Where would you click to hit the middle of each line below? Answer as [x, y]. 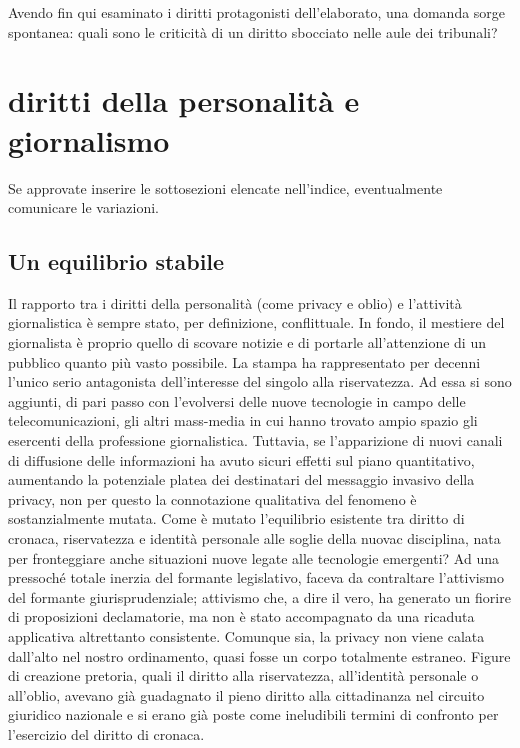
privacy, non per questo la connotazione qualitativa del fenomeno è [212, 498]
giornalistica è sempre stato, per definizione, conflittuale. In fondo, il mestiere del [256, 322]
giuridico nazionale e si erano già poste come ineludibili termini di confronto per [253, 714]
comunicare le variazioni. [83, 207]
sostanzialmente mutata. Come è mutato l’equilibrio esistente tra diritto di [236, 518]
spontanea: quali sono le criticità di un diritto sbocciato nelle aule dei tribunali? [253, 31]
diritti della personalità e [184, 100]
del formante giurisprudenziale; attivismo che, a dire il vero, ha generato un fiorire [259, 596]
